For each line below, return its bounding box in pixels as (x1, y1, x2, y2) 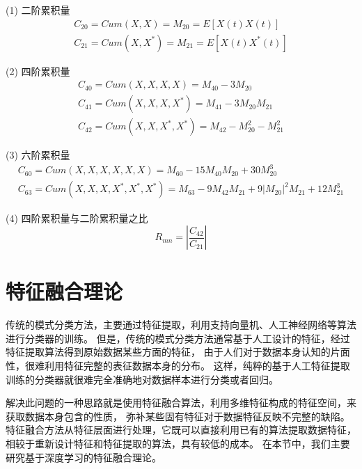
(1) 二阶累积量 (6, 3, 70, 17)
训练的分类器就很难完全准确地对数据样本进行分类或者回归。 (6, 372, 278, 386)
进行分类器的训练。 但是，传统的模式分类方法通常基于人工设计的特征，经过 (6, 331, 350, 345)
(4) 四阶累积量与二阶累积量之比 (6, 210, 148, 225)
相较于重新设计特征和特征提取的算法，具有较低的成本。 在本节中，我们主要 (6, 436, 350, 450)
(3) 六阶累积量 (6, 148, 70, 162)
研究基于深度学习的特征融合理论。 (6, 450, 162, 464)
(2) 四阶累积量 (6, 63, 70, 78)
